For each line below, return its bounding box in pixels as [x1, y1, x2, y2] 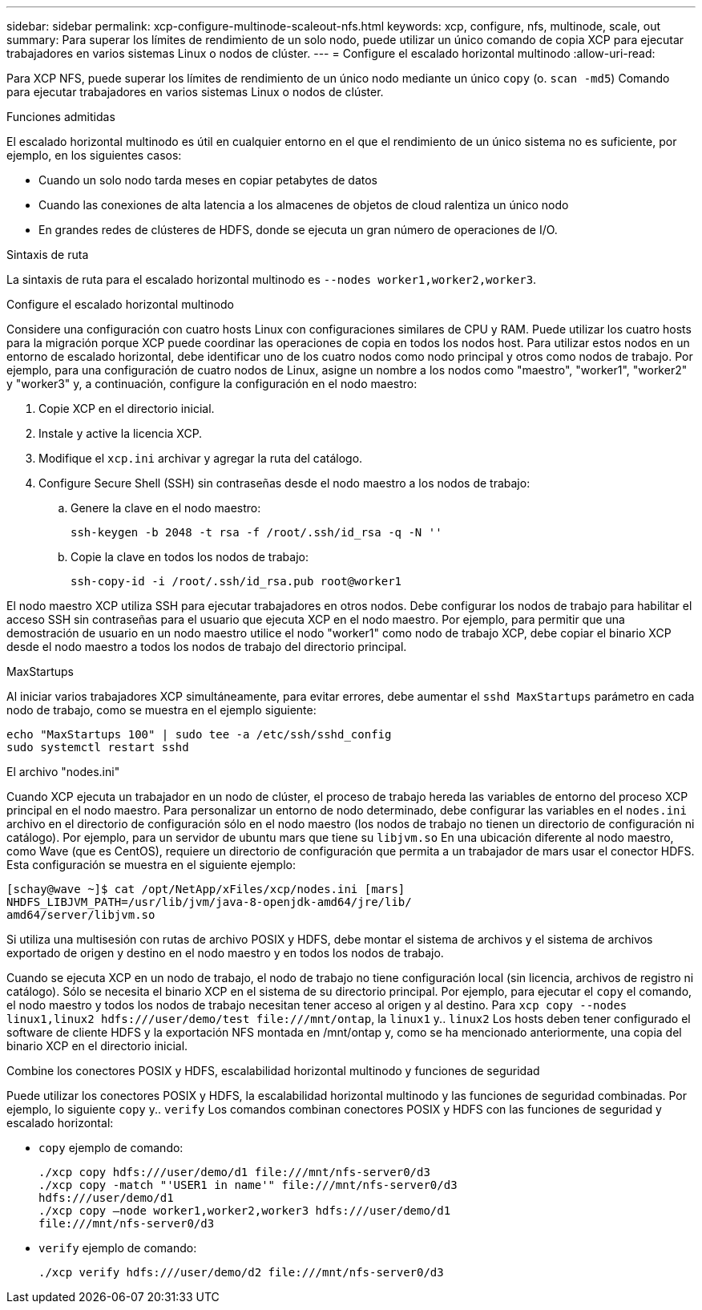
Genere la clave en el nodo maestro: [71, 501, 261, 515]
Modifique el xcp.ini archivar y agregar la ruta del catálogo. [38, 451, 363, 465]
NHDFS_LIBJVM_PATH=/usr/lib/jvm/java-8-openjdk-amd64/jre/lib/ [6, 896, 412, 908]
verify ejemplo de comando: [38, 1241, 197, 1255]
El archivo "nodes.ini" [6, 765, 120, 778]
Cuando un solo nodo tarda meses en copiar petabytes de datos [38, 173, 378, 187]
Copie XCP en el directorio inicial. [38, 402, 215, 415]
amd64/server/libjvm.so [6, 908, 155, 921]
